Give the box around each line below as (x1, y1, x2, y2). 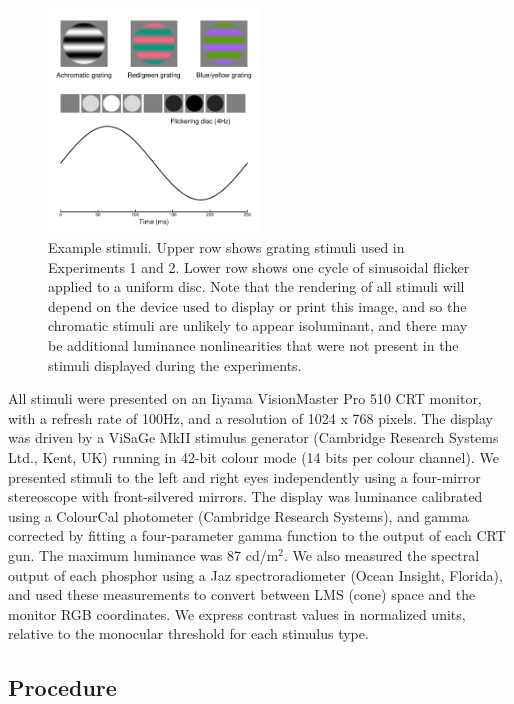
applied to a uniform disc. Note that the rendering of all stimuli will (48, 276, 465, 297)
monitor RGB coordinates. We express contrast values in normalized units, (8, 603, 466, 624)
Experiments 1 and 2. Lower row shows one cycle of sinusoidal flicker (48, 256, 470, 277)
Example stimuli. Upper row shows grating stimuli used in (48, 237, 405, 258)
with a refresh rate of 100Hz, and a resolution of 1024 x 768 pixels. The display (8, 407, 494, 428)
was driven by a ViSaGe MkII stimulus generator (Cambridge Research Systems (8, 427, 499, 448)
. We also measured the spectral (284, 544, 480, 565)
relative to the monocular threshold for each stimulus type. (8, 623, 369, 644)
